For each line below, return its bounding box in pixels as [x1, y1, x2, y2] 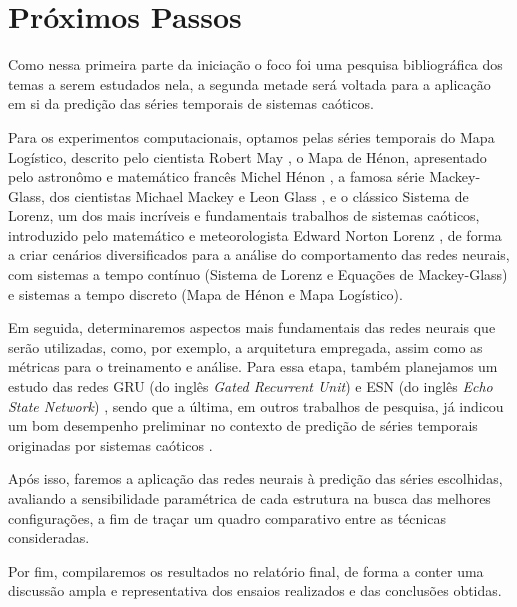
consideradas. [8, 527, 90, 548]
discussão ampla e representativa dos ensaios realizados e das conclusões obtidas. [8, 580, 502, 601]
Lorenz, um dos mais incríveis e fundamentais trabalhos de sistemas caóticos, [8, 205, 480, 226]
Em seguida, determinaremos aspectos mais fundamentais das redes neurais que [8, 317, 496, 338]
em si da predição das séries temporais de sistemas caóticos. [8, 93, 374, 114]
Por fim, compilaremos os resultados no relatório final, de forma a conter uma [8, 560, 484, 581]
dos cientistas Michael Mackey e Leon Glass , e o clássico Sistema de [49, 185, 469, 206]
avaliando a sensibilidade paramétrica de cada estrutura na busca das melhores [8, 488, 491, 508]
